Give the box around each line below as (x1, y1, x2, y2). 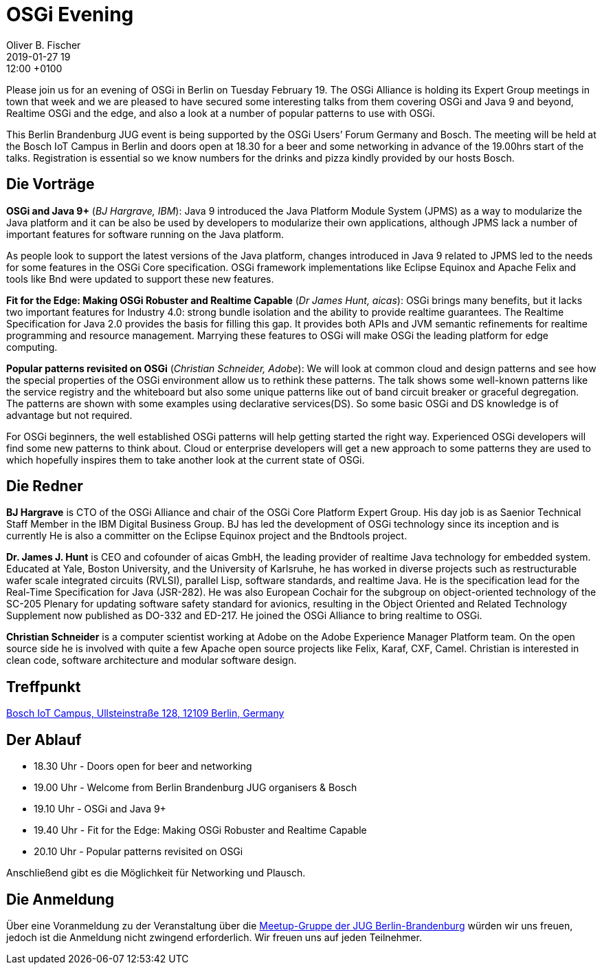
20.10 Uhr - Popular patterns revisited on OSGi (34, 845, 243, 858)
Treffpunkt (6, 678, 81, 696)
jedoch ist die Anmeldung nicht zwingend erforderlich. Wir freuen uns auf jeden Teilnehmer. (6, 931, 422, 943)
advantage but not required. (6, 409, 133, 421)
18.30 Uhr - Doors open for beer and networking (34, 760, 252, 773)
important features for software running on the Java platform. (6, 228, 284, 240)
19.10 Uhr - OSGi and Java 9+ (34, 803, 166, 815)
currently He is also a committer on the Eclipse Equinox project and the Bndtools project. (6, 530, 408, 542)
